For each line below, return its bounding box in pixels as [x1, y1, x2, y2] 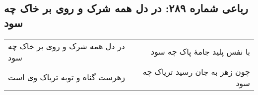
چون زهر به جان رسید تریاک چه [142, 65, 250, 77]
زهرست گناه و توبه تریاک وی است [8, 71, 125, 83]
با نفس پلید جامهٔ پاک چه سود [150, 46, 250, 58]
